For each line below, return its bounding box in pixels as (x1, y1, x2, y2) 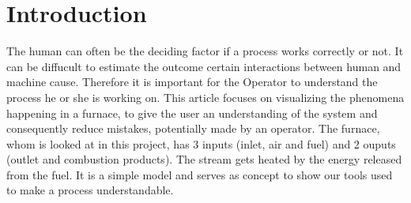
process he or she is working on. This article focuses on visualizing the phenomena (6, 88, 405, 105)
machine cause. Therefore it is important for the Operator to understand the (6, 73, 378, 90)
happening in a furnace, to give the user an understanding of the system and (6, 104, 378, 121)
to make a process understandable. (6, 182, 174, 198)
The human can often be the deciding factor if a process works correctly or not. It (6, 43, 404, 59)
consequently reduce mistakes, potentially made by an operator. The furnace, (6, 120, 380, 137)
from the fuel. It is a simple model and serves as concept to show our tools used (6, 166, 393, 182)
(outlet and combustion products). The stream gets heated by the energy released (6, 151, 402, 167)
